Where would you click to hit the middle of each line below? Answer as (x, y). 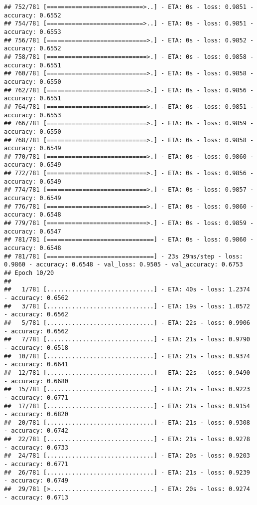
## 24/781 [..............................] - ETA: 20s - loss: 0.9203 (127, 456)
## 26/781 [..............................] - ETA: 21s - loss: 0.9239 (127, 472)
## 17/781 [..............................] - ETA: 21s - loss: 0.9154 (127, 406)
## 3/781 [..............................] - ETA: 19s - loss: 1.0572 (127, 306)
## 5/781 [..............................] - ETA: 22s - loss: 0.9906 (127, 323)
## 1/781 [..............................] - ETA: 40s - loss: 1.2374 (127, 290)
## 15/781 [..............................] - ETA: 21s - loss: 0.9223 (127, 389)
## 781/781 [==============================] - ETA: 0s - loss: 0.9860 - (129, 240)
